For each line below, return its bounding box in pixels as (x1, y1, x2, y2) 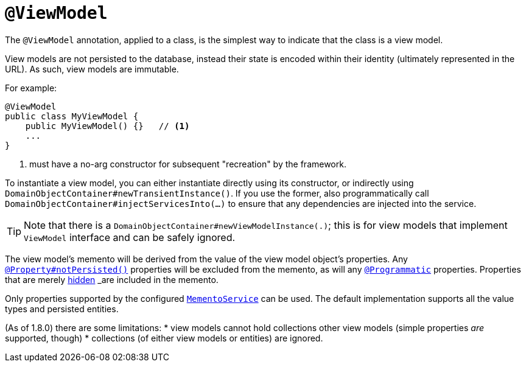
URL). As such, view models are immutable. (5, 63, 179, 74)
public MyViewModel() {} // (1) (25, 121, 190, 131)
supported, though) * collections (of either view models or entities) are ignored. (5, 332, 323, 343)
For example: (5, 82, 57, 93)
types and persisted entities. (5, 303, 119, 314)
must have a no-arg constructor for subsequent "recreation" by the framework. (29, 158, 346, 169)
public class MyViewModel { (5, 111, 139, 121)
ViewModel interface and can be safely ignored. (24, 231, 236, 243)
